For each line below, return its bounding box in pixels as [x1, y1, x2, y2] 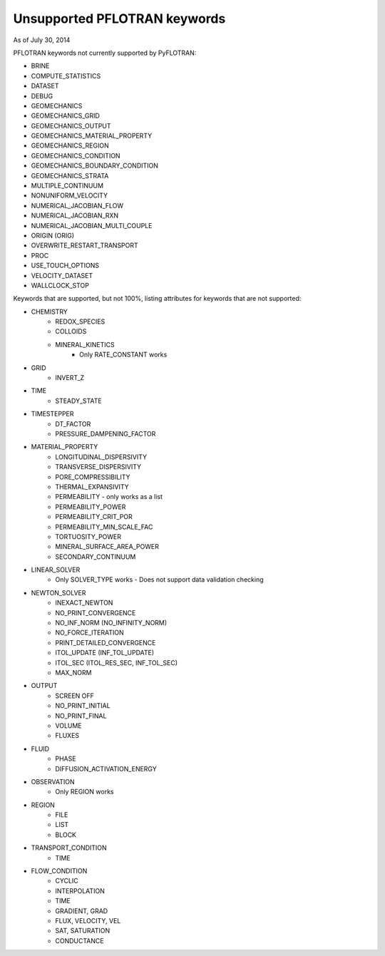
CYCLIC [55, 877, 78, 885]
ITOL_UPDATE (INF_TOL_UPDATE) [55, 649, 155, 657]
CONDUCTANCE [55, 936, 104, 945]
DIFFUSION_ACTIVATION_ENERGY [55, 764, 157, 773]
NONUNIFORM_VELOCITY [31, 191, 108, 200]
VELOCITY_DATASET [31, 271, 93, 279]
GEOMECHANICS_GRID [31, 111, 100, 120]
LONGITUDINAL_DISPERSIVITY [55, 453, 148, 461]
